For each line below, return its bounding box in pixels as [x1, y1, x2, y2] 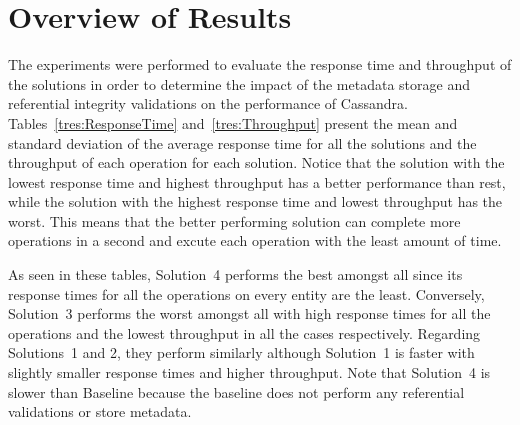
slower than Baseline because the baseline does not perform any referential [8, 381, 465, 402]
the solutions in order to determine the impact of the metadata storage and [8, 73, 470, 94]
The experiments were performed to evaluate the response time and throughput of [8, 54, 512, 75]
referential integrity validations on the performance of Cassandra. [8, 93, 408, 114]
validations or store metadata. [8, 401, 192, 422]
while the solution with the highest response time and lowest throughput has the [8, 191, 503, 212]
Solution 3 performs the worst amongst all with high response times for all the [8, 303, 491, 324]
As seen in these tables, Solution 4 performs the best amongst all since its [8, 264, 463, 285]
